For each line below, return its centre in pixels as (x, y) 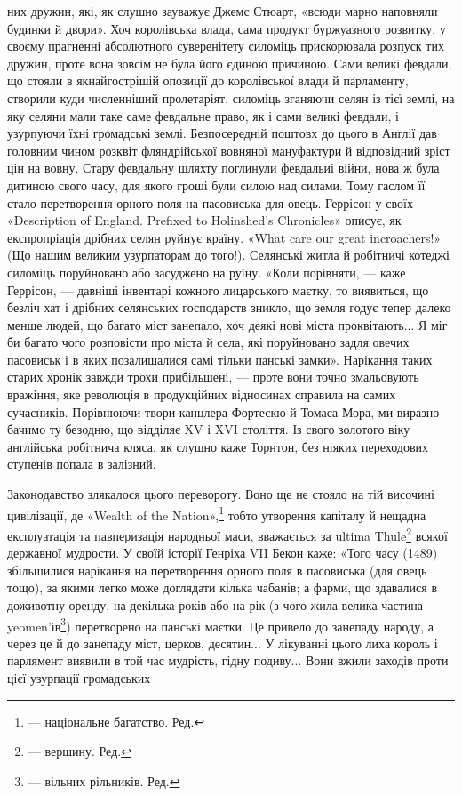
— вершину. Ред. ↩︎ (80, 751)
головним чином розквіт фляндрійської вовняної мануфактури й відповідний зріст (229, 150)
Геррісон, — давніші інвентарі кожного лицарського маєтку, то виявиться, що (218, 289)
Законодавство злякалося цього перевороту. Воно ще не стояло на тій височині (221, 494)
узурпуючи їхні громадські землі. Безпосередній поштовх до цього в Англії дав (222, 133)
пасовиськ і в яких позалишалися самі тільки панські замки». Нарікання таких (220, 359)
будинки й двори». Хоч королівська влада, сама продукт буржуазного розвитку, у (227, 28)
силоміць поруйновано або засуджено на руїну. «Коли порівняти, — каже (207, 272)
